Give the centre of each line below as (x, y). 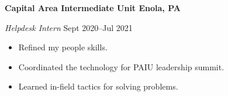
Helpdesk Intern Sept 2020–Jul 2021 (69, 27)
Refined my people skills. (63, 47)
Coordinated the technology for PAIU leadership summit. (121, 66)
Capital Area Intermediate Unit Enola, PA (93, 8)
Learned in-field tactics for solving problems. (98, 86)
